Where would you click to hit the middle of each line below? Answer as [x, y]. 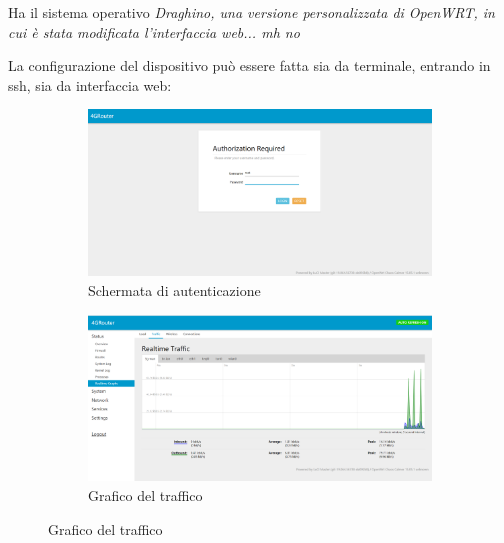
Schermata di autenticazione [174, 289]
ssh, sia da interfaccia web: [90, 84]
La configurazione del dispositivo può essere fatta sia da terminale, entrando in [249, 65]
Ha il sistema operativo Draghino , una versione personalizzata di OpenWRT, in [251, 12]
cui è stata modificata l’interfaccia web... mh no [154, 31]
